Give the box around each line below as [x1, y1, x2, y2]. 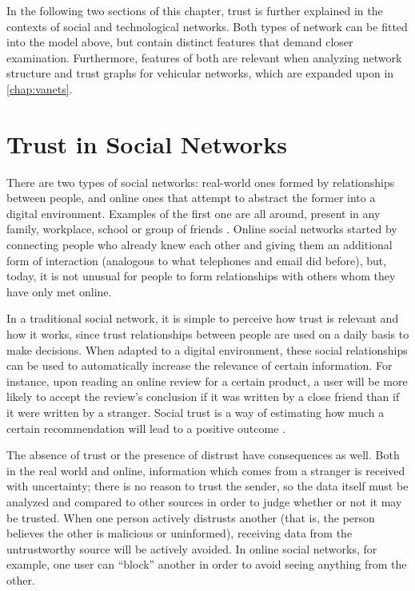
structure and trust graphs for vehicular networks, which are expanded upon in [6, 65, 394, 81]
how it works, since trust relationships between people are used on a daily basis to [6, 326, 409, 343]
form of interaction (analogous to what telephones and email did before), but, [6, 252, 387, 268]
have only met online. [6, 283, 112, 299]
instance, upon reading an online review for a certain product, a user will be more [6, 372, 408, 389]
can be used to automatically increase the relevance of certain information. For [6, 357, 393, 374]
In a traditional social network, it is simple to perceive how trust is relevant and [6, 310, 399, 327]
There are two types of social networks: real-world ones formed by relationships [6, 173, 395, 190]
